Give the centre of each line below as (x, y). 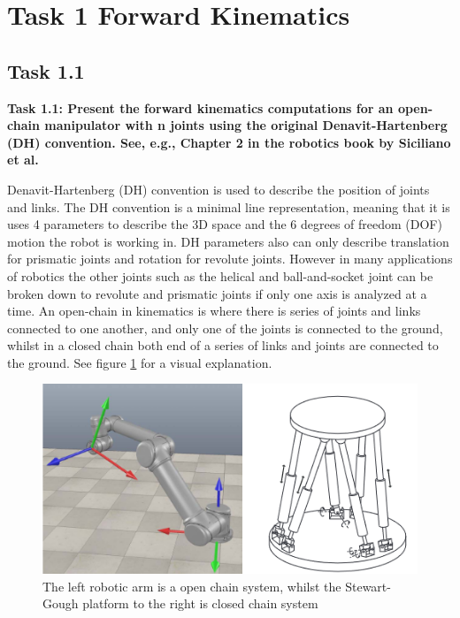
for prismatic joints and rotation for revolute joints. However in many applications (230, 259)
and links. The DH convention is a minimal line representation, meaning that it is (229, 206)
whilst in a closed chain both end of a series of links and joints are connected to (223, 345)
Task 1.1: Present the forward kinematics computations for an (200, 107)
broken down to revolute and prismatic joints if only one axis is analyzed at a (217, 293)
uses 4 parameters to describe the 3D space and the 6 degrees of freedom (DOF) (225, 224)
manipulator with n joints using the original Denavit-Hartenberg (246, 125)
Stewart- (368, 586)
